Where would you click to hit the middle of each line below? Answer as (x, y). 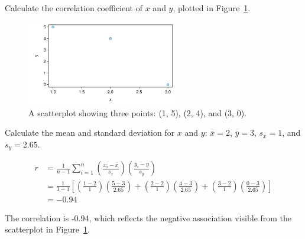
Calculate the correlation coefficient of (74, 8)
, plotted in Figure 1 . (212, 8)
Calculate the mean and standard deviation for (90, 132)
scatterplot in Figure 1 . (47, 229)
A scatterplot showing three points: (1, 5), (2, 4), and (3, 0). (137, 112)
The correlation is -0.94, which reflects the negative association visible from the (148, 217)
